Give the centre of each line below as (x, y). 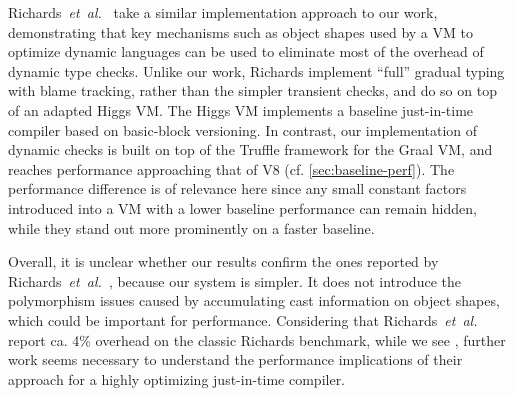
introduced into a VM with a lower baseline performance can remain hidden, (242, 207)
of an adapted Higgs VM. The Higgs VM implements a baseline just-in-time (241, 109)
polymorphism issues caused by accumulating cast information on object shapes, (254, 300)
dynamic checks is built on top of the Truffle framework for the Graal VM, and (250, 149)
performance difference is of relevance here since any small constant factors (237, 188)
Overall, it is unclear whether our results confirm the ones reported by (223, 261)
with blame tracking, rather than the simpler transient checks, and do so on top (252, 90)
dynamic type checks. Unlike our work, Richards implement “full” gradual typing (256, 70)
